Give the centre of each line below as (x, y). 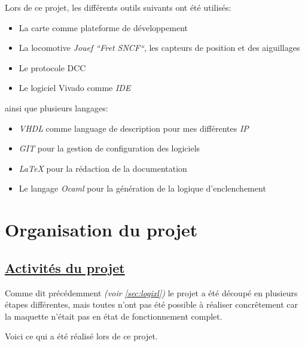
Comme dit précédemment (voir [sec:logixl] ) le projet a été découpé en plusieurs (151, 292)
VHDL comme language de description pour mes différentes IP (134, 128)
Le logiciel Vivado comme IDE (75, 88)
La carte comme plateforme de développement (103, 27)
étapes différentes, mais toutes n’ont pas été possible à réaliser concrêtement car (151, 304)
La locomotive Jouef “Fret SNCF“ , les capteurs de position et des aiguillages (159, 48)
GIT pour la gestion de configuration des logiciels (109, 148)
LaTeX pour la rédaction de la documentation (103, 168)
